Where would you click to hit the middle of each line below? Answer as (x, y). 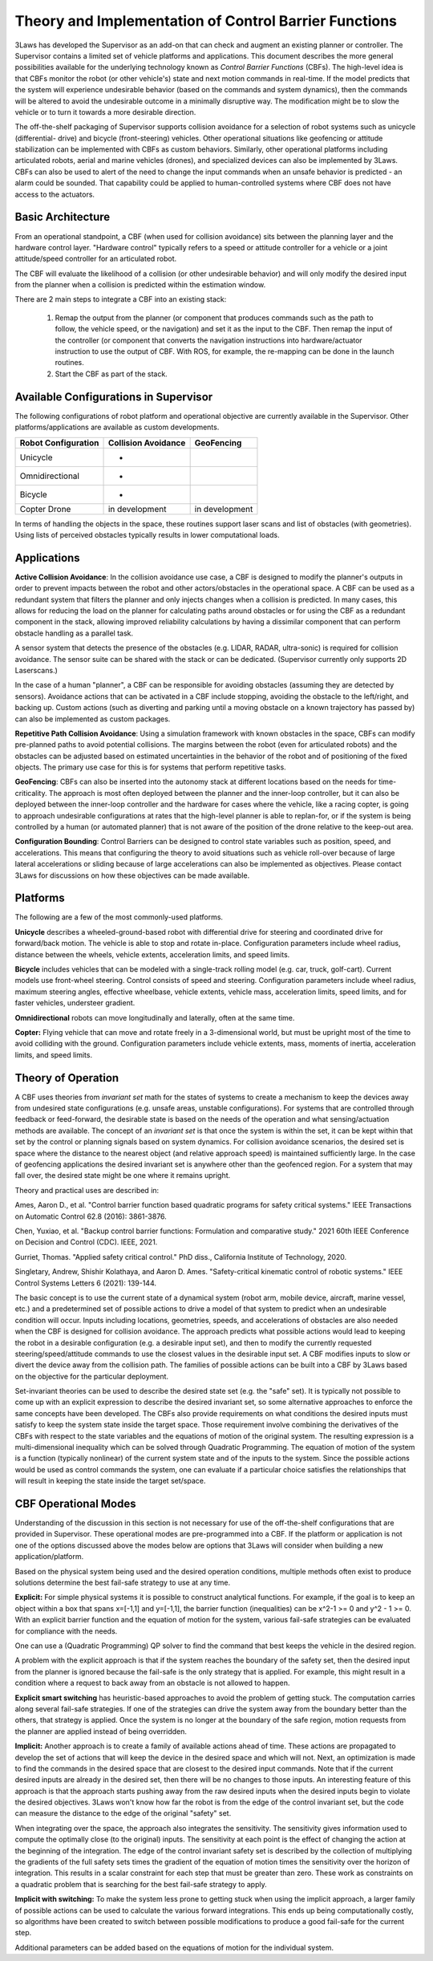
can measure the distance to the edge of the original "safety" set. (123, 1813)
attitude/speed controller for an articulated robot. (96, 259)
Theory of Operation (67, 1078)
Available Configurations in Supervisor (114, 397)
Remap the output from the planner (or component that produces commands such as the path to (214, 318)
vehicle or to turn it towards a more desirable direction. (105, 112)
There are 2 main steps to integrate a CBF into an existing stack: (121, 299)
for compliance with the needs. (66, 1631)
